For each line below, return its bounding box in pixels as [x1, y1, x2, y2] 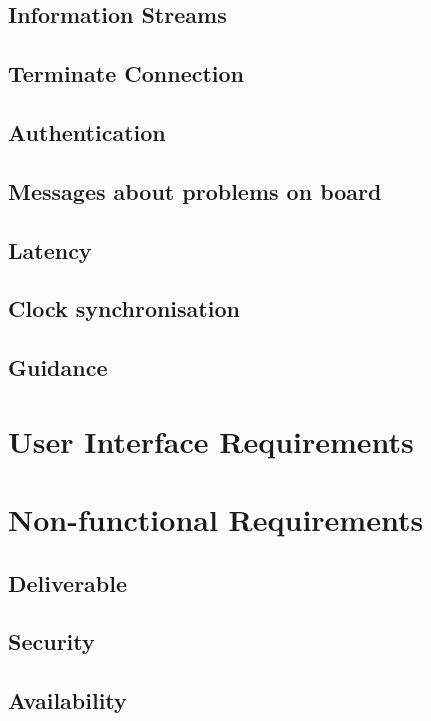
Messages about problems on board [8, 175, 382, 206]
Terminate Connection [8, 58, 245, 89]
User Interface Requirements [8, 420, 414, 461]
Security [8, 626, 95, 657]
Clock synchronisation [8, 293, 240, 324]
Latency [8, 234, 92, 265]
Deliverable [8, 567, 128, 598]
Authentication [8, 116, 166, 147]
